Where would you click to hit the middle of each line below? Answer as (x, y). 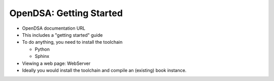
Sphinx (42, 56)
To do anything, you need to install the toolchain (72, 42)
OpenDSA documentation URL (54, 28)
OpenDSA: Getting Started (66, 13)
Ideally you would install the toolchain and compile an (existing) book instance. (104, 70)
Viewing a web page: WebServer (56, 63)
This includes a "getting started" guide (62, 35)
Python (42, 49)
